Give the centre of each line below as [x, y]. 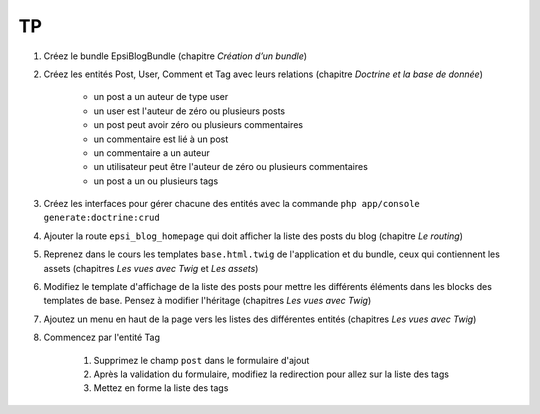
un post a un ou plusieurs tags [156, 181]
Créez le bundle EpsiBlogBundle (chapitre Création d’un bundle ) [175, 56]
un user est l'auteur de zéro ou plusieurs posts [189, 111]
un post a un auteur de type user [161, 97]
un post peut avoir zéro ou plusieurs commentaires [198, 125]
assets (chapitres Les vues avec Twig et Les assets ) [151, 268]
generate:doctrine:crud [101, 218]
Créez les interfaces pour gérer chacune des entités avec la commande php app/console [231, 204]
